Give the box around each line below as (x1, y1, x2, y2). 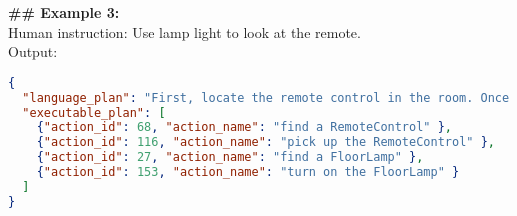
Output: (8, 41, 58, 62)
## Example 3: (8, 2, 120, 22)
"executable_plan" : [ (22, 105, 166, 120)
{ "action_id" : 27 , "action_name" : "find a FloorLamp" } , (36, 150, 424, 165)
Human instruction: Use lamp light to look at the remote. (8, 21, 361, 42)
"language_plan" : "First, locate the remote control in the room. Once (22, 90, 510, 105)
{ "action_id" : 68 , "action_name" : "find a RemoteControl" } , (36, 120, 453, 135)
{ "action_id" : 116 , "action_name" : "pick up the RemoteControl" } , (36, 135, 495, 150)
